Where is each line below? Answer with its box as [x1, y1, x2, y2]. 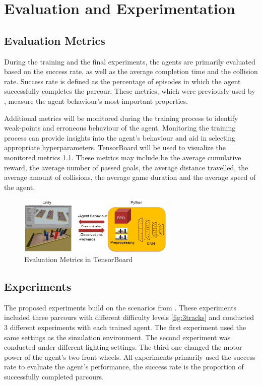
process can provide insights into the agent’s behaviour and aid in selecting [4, 132, 236, 143]
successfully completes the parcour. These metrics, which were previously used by [4, 86, 255, 96]
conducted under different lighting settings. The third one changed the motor [4, 342, 242, 352]
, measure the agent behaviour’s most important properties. [4, 95, 188, 106]
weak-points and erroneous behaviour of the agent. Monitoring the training [4, 122, 236, 133]
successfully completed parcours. [4, 371, 104, 381]
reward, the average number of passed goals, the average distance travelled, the [4, 162, 248, 172]
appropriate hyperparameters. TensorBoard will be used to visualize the [4, 142, 226, 153]
